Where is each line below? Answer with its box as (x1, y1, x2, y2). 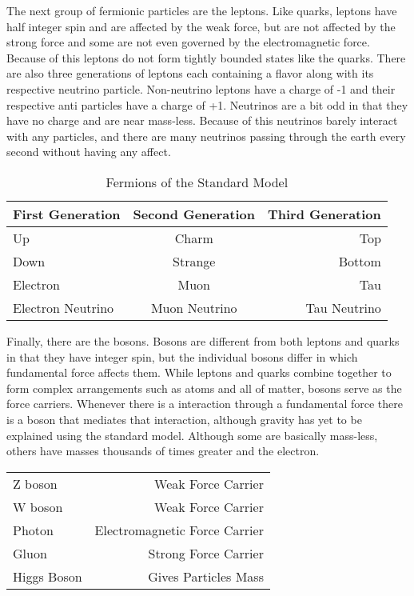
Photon (13, 520, 54, 539)
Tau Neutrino (305, 298, 381, 317)
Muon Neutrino (150, 298, 237, 317)
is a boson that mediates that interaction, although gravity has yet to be (6, 410, 362, 427)
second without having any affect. (6, 143, 171, 160)
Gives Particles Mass (148, 566, 264, 586)
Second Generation (133, 204, 255, 223)
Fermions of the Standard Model (105, 172, 289, 191)
